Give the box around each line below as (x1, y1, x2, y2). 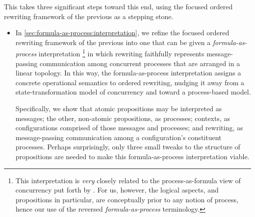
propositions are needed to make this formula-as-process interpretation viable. (15, 151, 250, 161)
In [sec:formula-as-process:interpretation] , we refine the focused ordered (15, 27, 229, 38)
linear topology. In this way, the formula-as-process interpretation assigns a (15, 68, 241, 78)
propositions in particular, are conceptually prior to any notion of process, (15, 194, 238, 204)
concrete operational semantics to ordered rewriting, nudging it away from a (15, 77, 245, 87)
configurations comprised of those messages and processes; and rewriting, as (15, 122, 243, 133)
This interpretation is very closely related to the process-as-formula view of (15, 175, 241, 185)
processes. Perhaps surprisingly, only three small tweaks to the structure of (15, 142, 240, 152)
